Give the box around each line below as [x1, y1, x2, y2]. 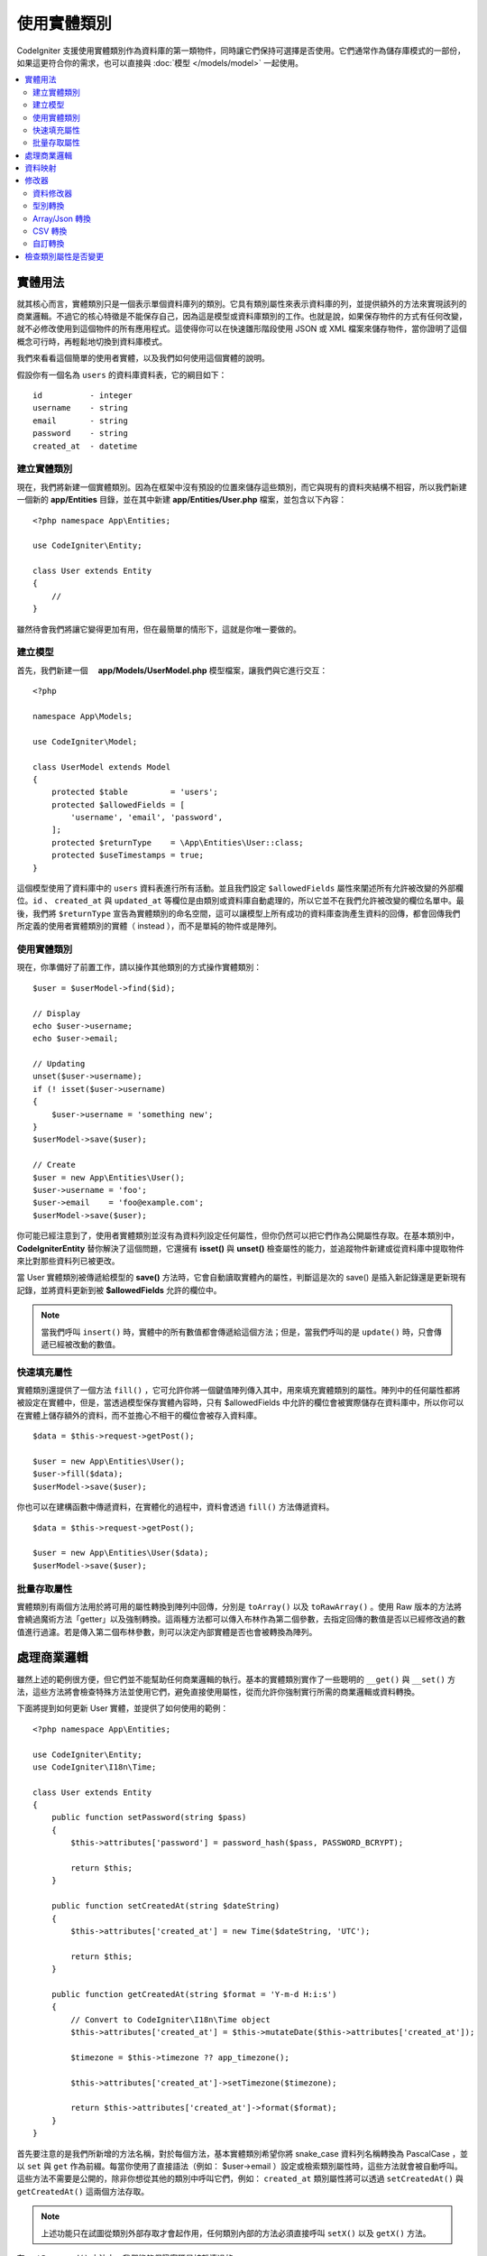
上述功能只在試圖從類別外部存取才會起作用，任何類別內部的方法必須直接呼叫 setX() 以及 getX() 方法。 [41, 2227, 431, 2238]
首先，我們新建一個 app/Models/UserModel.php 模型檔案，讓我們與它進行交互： [16, 664, 328, 676]
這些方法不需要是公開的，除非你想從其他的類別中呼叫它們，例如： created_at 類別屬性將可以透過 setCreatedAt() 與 [16, 2173, 464, 2184]
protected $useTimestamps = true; [51, 850, 205, 861]
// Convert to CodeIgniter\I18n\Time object [70, 2014, 271, 2025]
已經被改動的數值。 [48, 1338, 121, 1349]
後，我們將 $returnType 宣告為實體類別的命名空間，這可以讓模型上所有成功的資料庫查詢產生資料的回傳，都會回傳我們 [16, 908, 461, 919]
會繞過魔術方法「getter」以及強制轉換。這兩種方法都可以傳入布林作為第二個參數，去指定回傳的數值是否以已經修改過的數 [16, 1613, 466, 1624]
